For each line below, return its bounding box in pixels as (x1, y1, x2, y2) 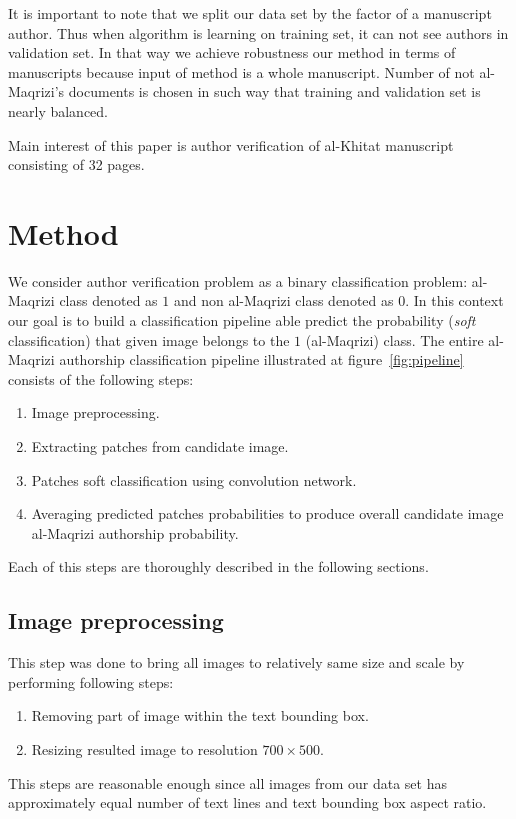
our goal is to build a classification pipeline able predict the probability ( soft (8, 310, 476, 331)
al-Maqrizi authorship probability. (31, 522, 239, 543)
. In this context (405, 290, 504, 311)
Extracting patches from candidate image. (31, 436, 289, 457)
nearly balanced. (8, 100, 109, 121)
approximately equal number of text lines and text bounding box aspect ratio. (8, 792, 487, 813)
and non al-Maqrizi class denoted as (173, 290, 394, 311)
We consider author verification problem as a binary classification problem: (8, 270, 468, 291)
